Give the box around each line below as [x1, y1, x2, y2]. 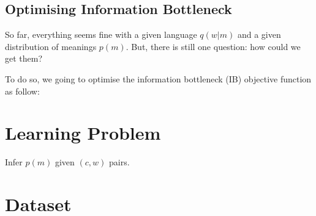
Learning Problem [5, 120, 161, 145]
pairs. [108, 156, 130, 168]
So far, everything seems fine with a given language [5, 28, 197, 41]
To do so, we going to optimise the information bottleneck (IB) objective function [5, 72, 312, 85]
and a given [237, 28, 281, 41]
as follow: [5, 84, 40, 97]
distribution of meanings [5, 40, 97, 52]
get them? [5, 52, 43, 65]
